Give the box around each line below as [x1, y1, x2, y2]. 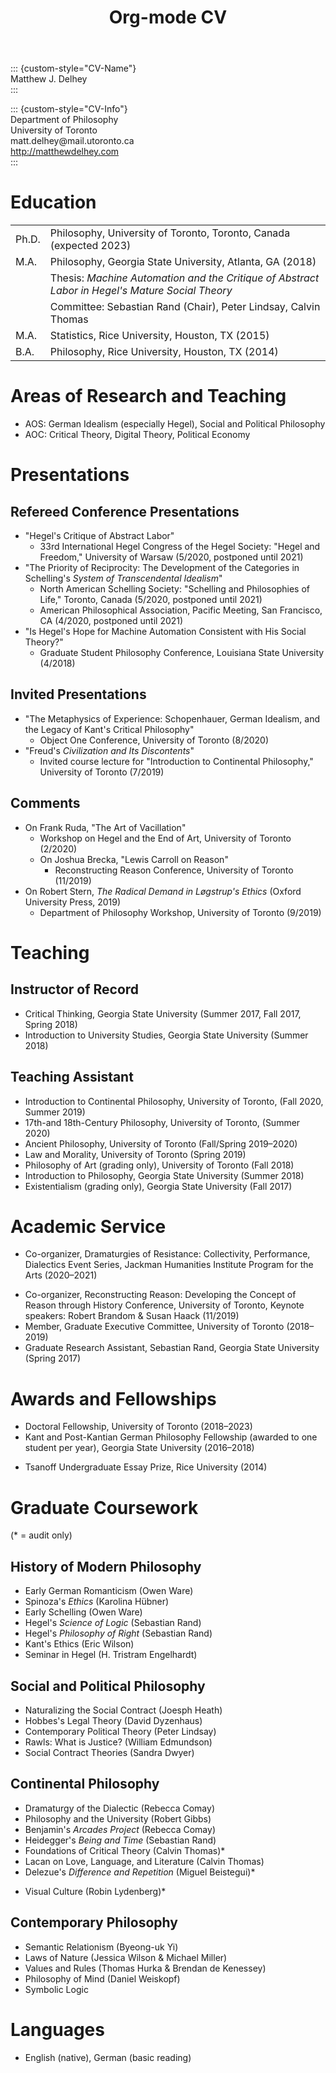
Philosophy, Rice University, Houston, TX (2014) [49, 345, 279, 359]
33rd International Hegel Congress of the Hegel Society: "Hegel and [39, 541, 321, 553]
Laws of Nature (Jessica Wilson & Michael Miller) [24, 1951, 228, 1963]
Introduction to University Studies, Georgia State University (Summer [24, 1029, 309, 1041]
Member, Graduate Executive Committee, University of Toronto [24, 1321, 285, 1333]
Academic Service [10, 1215, 167, 1238]
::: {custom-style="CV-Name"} [10, 62, 137, 75]
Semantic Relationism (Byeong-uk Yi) [24, 1941, 179, 1953]
